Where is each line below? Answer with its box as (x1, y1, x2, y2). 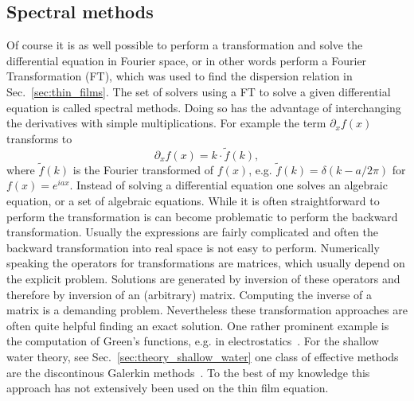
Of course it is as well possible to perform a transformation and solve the (6, 37, 363, 53)
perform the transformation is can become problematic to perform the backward (6, 208, 398, 224)
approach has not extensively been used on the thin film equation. (6, 380, 329, 396)
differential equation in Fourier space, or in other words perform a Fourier (6, 52, 367, 68)
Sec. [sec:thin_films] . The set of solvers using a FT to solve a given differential (6, 83, 391, 99)
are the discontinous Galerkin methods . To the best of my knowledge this (6, 364, 370, 380)
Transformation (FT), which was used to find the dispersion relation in (6, 68, 353, 84)
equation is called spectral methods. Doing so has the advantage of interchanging (6, 99, 401, 115)
